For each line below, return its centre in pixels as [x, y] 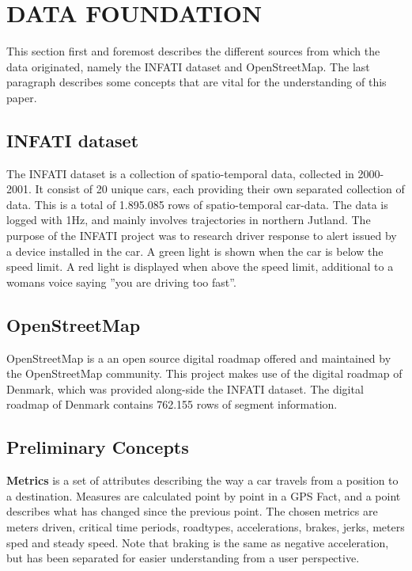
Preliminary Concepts [98, 447]
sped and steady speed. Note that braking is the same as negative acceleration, [198, 542]
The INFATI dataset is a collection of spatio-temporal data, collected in [180, 173]
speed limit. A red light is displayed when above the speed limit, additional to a [200, 266]
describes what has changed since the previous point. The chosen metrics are [192, 511]
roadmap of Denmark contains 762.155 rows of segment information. [172, 404]
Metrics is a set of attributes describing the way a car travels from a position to [202, 480]
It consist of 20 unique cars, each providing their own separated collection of [220, 189]
